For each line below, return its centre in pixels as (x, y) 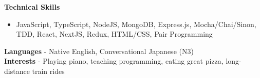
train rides (48, 71)
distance (17, 71)
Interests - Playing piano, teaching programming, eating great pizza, (114, 61)
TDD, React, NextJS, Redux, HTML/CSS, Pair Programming (114, 34)
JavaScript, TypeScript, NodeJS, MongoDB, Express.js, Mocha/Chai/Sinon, (136, 24)
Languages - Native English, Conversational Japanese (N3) (99, 51)
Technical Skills (32, 7)
